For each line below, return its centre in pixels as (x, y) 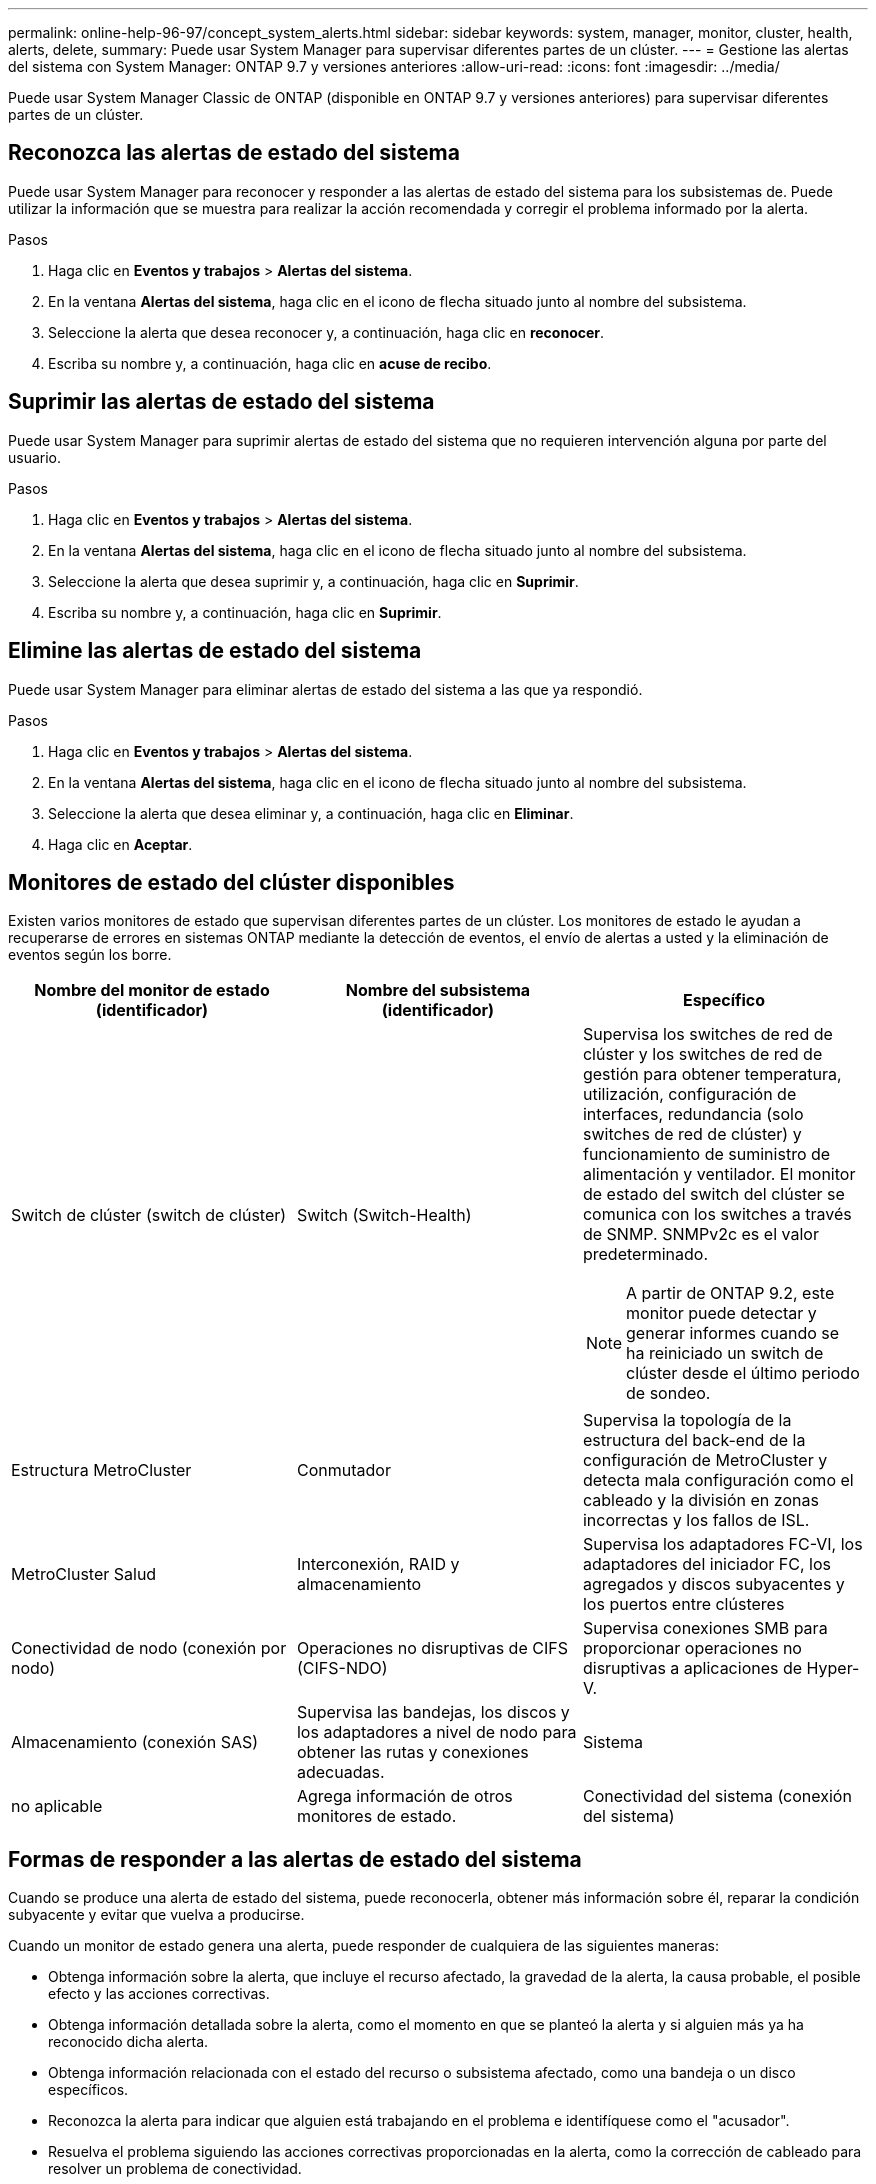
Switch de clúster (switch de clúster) (149, 1215)
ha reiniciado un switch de (725, 1353)
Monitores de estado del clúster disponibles (231, 882)
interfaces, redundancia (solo (693, 1114)
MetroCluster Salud (84, 1574)
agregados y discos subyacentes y (713, 1584)
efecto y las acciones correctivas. (159, 1994)
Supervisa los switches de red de (707, 1034)
